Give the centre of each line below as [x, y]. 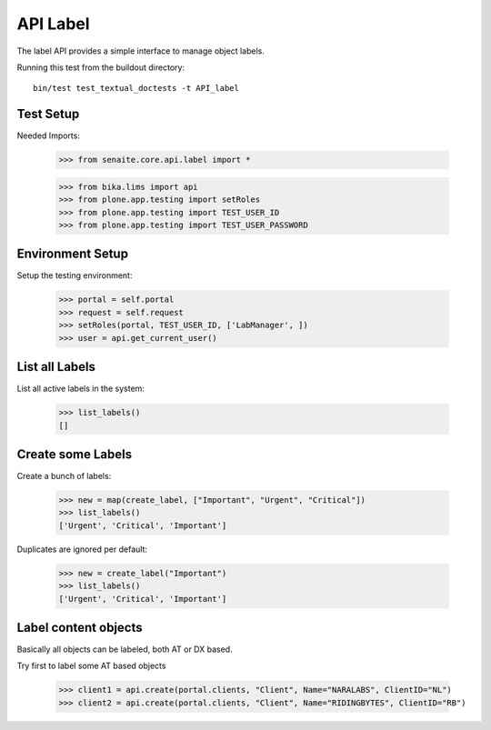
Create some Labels [75, 454]
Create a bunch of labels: [64, 476]
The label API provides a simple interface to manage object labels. [141, 51]
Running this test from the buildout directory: [101, 67]
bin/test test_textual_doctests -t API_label [136, 88]
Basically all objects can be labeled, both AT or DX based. [125, 649]
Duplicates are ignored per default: [82, 549]
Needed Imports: [49, 135]
